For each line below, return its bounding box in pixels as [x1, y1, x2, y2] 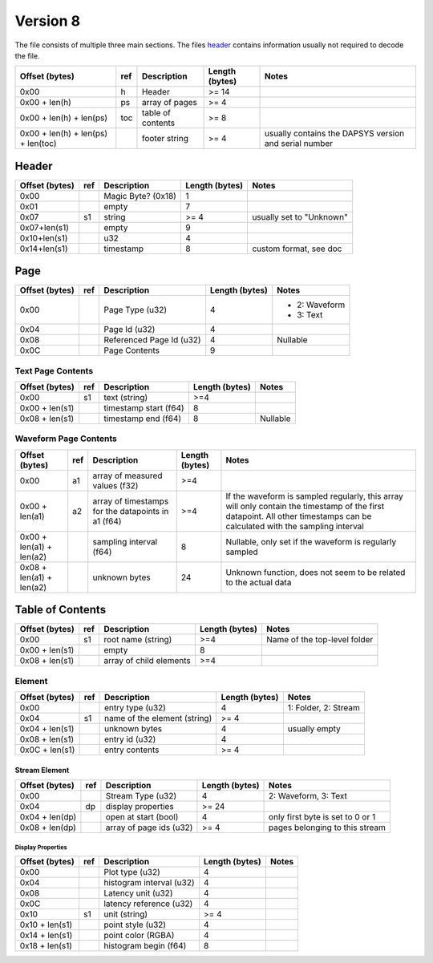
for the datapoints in [92, 505, 169, 516]
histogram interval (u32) [103, 877, 196, 888]
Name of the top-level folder [265, 634, 374, 645]
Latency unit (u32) [103, 888, 173, 899]
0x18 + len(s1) [19, 941, 72, 952]
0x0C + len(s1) [19, 744, 75, 755]
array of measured [92, 470, 163, 481]
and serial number [265, 138, 333, 149]
